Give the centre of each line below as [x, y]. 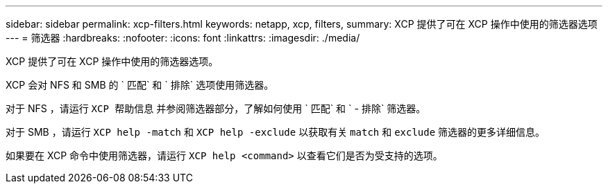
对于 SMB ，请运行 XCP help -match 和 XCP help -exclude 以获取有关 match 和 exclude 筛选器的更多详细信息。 [276, 132]
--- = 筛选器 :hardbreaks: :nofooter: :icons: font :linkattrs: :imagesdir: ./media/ [183, 38]
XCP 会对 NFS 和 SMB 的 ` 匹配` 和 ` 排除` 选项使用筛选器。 [140, 85]
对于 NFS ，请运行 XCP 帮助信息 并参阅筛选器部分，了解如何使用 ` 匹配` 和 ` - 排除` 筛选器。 [216, 108]
